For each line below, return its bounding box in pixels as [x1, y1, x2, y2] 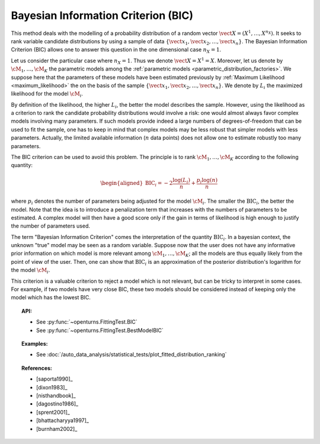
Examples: [21, 340, 48, 347]
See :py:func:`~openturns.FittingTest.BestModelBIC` [36, 327, 164, 334]
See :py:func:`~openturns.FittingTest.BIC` [36, 318, 137, 325]
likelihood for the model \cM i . [11, 90, 83, 99]
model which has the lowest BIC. [11, 294, 91, 301]
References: [21, 365, 53, 372]
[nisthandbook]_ [36, 392, 76, 399]
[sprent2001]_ [36, 408, 71, 416]
